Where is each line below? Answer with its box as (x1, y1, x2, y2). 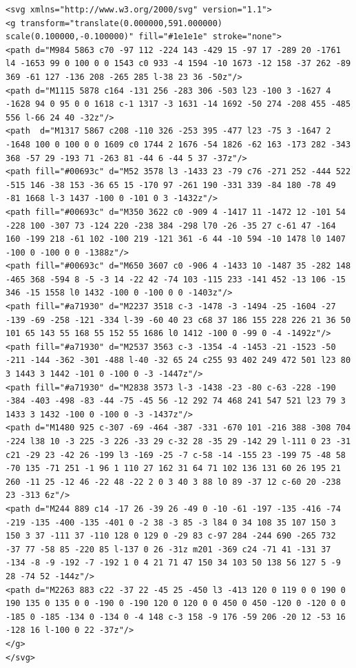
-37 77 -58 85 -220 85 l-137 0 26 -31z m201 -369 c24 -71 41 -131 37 (6, 544, 331, 554)
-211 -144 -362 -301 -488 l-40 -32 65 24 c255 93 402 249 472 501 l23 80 (6, 355, 351, 366)
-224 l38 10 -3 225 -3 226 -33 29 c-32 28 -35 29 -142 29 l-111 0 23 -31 (6, 437, 351, 446)
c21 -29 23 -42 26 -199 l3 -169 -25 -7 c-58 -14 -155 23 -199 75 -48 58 (6, 450, 346, 460)
